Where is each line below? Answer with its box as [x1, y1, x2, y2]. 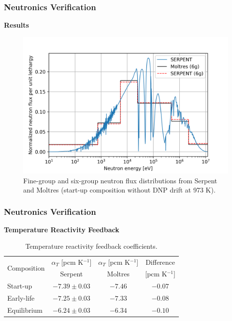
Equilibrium [7, 305, 43, 315]
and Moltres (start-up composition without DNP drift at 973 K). [23, 185, 216, 195]
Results [4, 20, 29, 30]
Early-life [7, 293, 35, 303]
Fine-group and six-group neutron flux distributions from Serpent [23, 175, 217, 185]
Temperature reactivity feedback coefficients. [25, 241, 158, 251]
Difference [145, 257, 175, 267]
